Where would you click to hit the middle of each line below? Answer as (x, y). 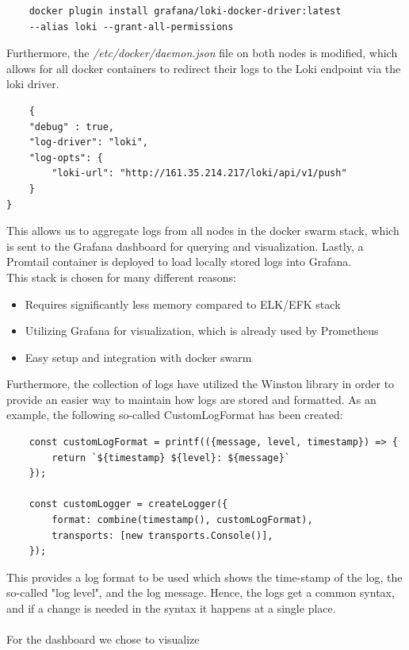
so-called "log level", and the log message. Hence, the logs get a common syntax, (201, 592)
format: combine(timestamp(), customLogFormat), (182, 520)
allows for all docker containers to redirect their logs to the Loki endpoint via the (204, 68)
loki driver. (33, 84)
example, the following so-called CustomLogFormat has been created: (175, 415)
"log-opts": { (66, 158)
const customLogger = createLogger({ (128, 504)
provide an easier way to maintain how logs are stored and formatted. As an (191, 399)
